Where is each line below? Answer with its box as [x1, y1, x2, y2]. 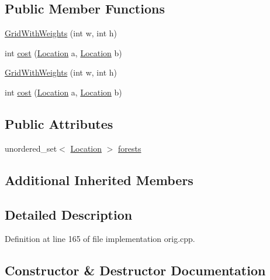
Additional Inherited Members [5, 170, 193, 189]
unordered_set [5, 142, 57, 154]
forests [118, 142, 141, 154]
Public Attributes [5, 114, 113, 132]
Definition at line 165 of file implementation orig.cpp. [5, 233, 195, 245]
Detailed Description [5, 205, 133, 223]
